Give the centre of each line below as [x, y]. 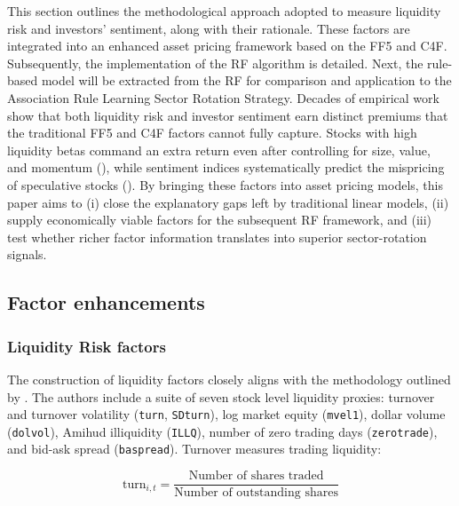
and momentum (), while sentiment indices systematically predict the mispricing [226, 167]
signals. [27, 254]
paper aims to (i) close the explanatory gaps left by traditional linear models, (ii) [228, 202]
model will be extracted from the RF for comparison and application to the [246, 80]
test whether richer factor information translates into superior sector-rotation [217, 237]
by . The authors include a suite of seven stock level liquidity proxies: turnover [221, 396]
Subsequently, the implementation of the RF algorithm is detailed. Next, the [215, 63]
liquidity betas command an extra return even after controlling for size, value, [219, 150]
